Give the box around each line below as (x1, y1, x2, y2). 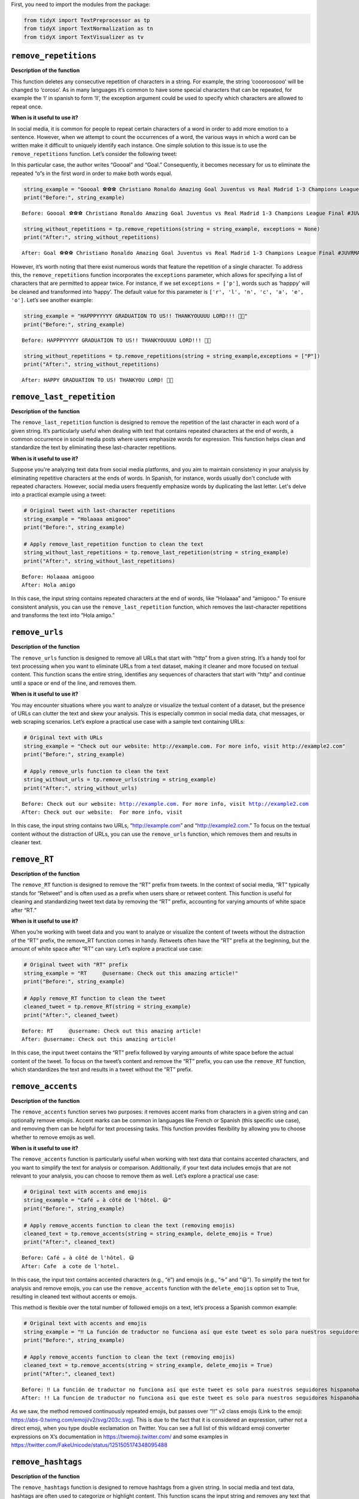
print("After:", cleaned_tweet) (23, 1012, 119, 1019)
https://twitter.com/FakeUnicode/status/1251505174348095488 (11, 1441, 168, 1449)
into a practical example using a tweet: (11, 491, 107, 498)
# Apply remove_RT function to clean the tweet (23, 995, 166, 1001)
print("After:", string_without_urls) (23, 784, 138, 791)
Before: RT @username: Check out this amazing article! (22, 1027, 202, 1034)
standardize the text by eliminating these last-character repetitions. (11, 444, 177, 451)
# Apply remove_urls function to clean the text (23, 767, 169, 775)
